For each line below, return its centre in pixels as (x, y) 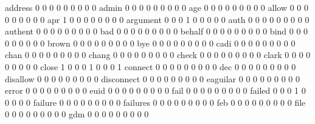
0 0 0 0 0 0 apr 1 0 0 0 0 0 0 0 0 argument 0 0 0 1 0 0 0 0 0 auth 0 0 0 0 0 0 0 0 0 (157, 19)
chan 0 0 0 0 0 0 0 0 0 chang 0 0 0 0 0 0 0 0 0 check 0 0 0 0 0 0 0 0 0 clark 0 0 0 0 (158, 55)
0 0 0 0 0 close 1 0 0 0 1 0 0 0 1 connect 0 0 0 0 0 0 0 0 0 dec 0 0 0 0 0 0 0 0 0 (151, 66)
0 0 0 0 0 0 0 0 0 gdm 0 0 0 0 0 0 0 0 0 (77, 114)
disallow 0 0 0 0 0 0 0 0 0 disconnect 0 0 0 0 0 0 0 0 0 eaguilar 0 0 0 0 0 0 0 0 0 (153, 78)
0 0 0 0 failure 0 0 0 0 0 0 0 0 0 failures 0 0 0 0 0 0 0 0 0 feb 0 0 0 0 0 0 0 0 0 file (155, 102)
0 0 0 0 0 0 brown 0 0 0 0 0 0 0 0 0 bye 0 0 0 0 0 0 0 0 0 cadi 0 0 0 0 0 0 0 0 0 (150, 43)
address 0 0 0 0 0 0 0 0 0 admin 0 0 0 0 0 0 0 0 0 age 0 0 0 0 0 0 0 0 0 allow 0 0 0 (157, 7)
